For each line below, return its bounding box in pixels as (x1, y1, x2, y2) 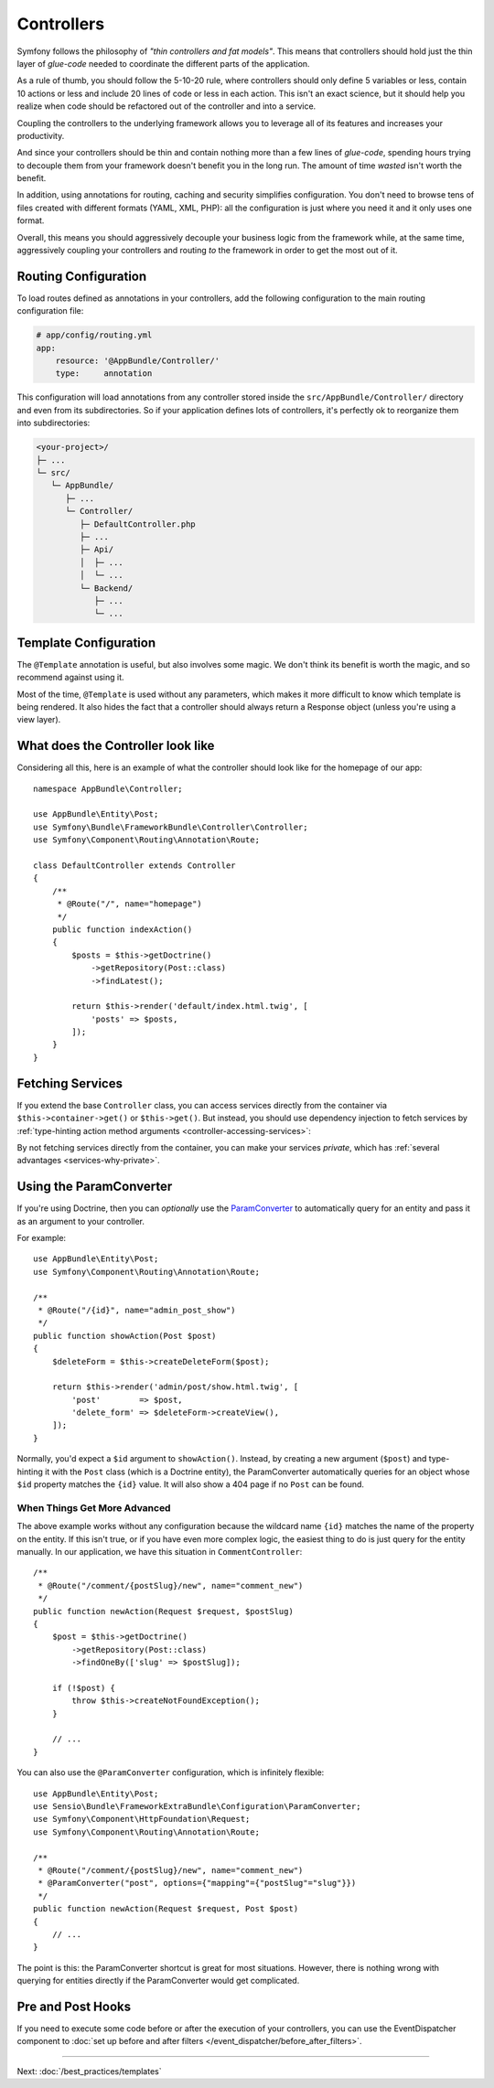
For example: (16, 1233, 67, 1244)
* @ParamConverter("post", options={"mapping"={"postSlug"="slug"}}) (38, 1878, 357, 1889)
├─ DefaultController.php (79, 519, 196, 530)
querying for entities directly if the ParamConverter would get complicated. (16, 1976, 300, 1986)
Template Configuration (16, 635, 156, 650)
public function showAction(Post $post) (33, 1331, 217, 1341)
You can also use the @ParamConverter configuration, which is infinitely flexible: (16, 1767, 325, 1778)
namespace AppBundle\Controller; (33, 783, 183, 794)
